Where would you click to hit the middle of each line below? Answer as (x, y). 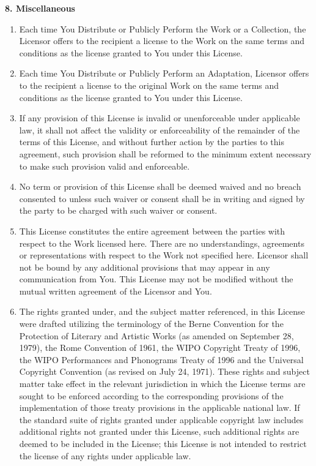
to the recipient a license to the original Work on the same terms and (149, 85)
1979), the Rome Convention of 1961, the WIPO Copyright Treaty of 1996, (160, 348)
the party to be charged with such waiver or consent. (118, 210)
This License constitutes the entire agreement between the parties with (152, 231)
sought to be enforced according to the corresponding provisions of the (151, 395)
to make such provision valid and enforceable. (105, 166)
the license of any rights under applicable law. (105, 455)
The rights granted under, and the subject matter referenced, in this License (162, 311)
